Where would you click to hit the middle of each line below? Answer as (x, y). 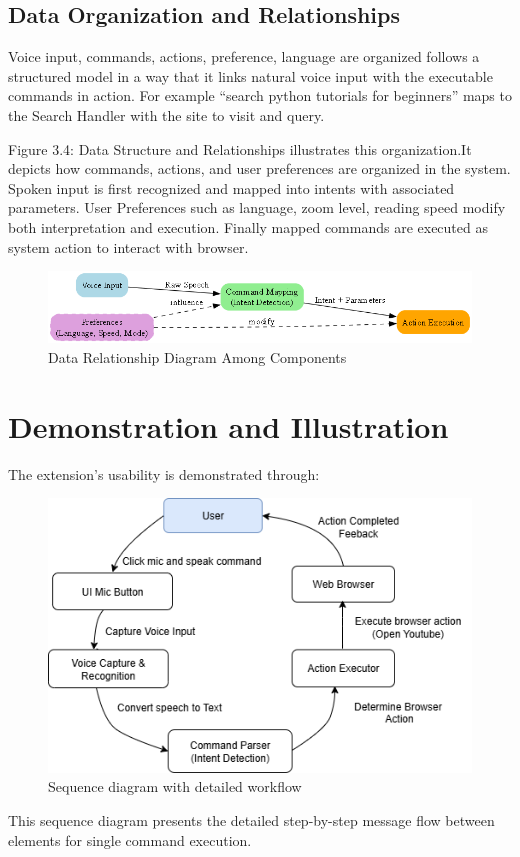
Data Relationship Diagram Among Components (197, 357)
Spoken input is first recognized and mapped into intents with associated (231, 187)
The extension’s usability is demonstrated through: (164, 473)
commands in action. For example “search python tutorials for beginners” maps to (260, 95)
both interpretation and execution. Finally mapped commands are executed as (248, 226)
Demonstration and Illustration (228, 425)
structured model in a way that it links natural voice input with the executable (250, 75)
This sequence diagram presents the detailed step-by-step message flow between (251, 819)
